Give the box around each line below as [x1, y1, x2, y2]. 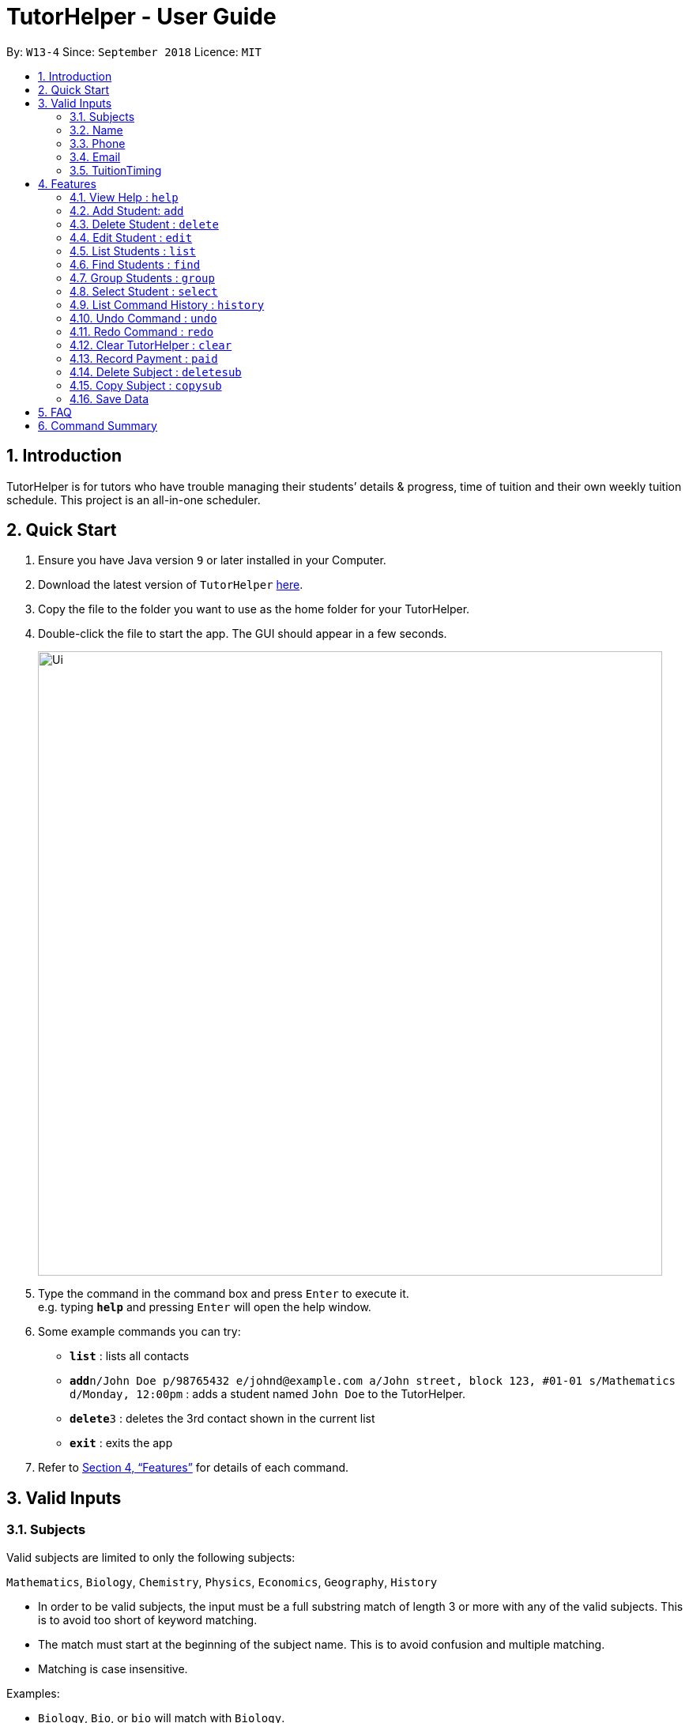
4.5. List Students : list [70, 243, 196, 258]
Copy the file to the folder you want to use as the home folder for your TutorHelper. [38, 602, 470, 616]
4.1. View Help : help [70, 190, 179, 204]
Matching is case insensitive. [38, 1661, 188, 1676]
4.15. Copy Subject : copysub [70, 378, 222, 392]
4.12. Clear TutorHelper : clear [70, 337, 232, 352]
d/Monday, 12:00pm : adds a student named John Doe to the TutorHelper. [70, 1387, 466, 1401]
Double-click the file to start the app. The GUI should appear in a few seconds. [38, 627, 447, 641]
